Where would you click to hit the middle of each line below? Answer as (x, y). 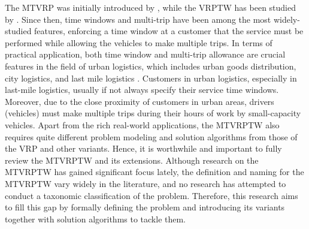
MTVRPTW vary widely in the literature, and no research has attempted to (146, 183)
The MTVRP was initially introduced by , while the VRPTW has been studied (151, 7)
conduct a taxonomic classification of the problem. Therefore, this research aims (152, 195)
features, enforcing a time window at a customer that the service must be (169, 31)
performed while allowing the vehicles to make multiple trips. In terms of (139, 42)
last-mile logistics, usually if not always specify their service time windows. (142, 90)
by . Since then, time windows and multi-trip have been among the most (138, 19)
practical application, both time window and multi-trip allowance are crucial (145, 54)
